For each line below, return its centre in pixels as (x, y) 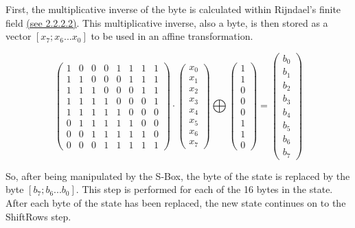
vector (19, 36)
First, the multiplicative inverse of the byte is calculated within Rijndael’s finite (173, 9)
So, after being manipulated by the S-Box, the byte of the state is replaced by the (178, 175)
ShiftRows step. (38, 216)
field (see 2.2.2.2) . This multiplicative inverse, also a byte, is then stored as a (167, 22)
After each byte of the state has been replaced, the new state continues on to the (176, 202)
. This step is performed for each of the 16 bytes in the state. (204, 189)
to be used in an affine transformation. (172, 36)
